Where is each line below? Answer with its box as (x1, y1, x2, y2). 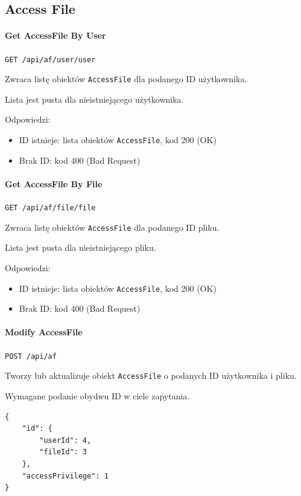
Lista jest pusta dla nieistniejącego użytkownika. (5, 92, 184, 105)
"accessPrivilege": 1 (22, 471, 109, 480)
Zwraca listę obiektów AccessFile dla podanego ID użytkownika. (5, 72, 247, 85)
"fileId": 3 (39, 448, 87, 457)
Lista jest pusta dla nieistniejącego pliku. (5, 241, 156, 254)
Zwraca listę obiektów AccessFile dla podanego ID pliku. (5, 221, 220, 233)
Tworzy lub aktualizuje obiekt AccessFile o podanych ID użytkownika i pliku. (5, 369, 297, 382)
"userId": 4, (39, 436, 92, 445)
